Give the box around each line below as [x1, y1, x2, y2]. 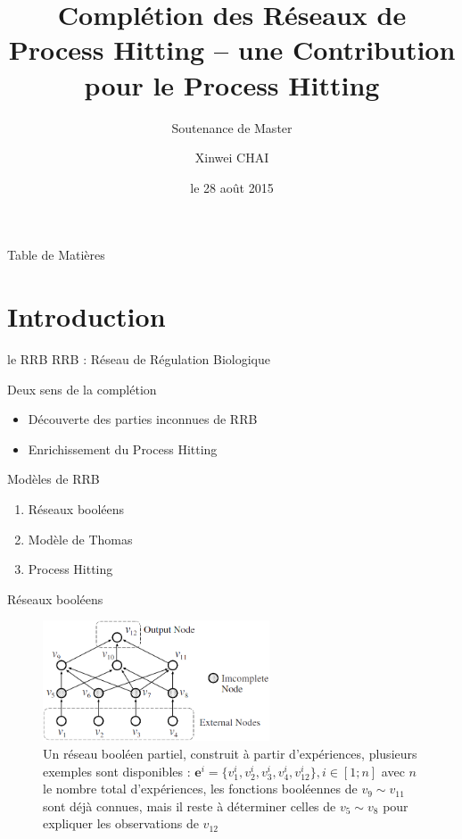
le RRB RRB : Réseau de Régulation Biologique [7, 350, 271, 368]
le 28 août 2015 [190, 178, 274, 196]
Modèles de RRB [7, 469, 100, 488]
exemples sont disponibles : [43, 761, 191, 780]
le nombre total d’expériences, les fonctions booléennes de [43, 779, 358, 798]
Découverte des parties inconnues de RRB [28, 410, 258, 428]
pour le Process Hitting [84, 66, 380, 103]
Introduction [7, 298, 166, 335]
